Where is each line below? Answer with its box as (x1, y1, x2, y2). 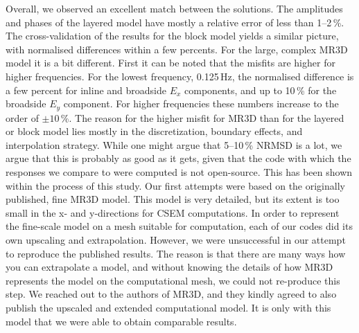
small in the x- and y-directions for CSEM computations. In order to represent (6, 205, 340, 219)
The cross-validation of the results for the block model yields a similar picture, (6, 28, 339, 43)
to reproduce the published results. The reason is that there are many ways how (6, 246, 346, 260)
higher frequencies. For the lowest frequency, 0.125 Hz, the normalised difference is (6, 69, 354, 83)
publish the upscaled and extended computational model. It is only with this (6, 300, 331, 314)
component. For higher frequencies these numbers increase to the (63, 96, 339, 111)
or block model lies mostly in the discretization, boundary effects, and (6, 124, 303, 138)
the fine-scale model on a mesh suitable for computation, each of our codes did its (6, 219, 353, 233)
